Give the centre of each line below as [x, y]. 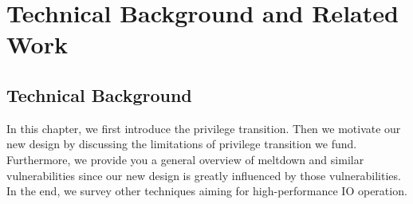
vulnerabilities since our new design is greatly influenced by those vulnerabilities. [204, 175]
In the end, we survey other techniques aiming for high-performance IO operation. [207, 191]
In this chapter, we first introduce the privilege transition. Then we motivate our [204, 128]
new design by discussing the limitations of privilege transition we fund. [182, 144]
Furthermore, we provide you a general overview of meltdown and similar [185, 159]
